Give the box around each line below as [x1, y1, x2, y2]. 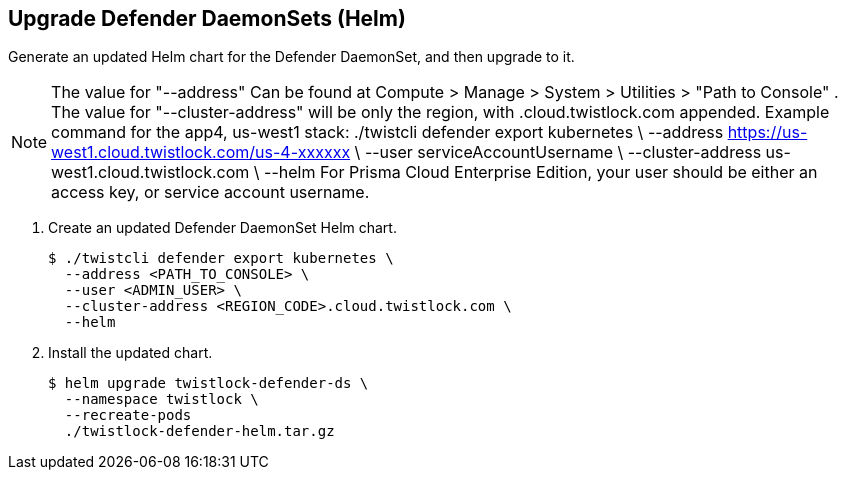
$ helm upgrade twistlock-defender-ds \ [48, 375, 369, 392]
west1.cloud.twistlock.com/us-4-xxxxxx [51, 142, 351, 163]
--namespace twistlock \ [64, 391, 259, 408]
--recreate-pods [64, 407, 192, 424]
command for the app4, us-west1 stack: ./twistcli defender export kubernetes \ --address [51, 122, 724, 143]
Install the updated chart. [48, 344, 213, 362]
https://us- [727, 122, 808, 143]
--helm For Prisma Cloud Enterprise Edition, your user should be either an [264, 162, 818, 183]
